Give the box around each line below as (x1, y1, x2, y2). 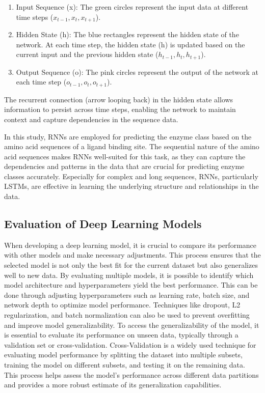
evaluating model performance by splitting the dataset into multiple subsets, (4, 349, 243, 360)
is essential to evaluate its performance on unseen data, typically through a (4, 329, 238, 340)
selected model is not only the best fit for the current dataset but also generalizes (4, 260, 258, 270)
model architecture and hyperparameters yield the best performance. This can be (4, 279, 258, 290)
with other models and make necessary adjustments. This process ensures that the (4, 249, 261, 260)
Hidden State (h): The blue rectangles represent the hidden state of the (16, 29, 239, 40)
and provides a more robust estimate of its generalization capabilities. (4, 379, 222, 390)
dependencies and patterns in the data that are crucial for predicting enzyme (4, 161, 245, 172)
